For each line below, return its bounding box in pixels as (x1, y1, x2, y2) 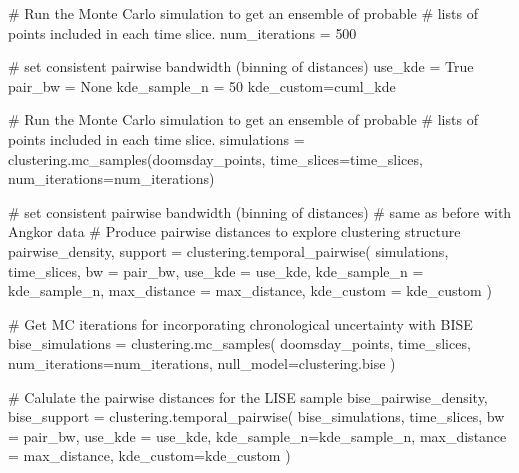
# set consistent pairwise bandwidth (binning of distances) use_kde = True (8, 56, 474, 77)
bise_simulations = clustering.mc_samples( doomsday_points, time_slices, (8, 333, 471, 354)
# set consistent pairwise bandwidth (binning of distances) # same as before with (8, 201, 512, 222)
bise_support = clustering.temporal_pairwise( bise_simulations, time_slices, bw (8, 406, 505, 427)
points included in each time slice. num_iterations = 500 (8, 22, 357, 43)
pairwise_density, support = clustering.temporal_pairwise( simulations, (8, 240, 449, 261)
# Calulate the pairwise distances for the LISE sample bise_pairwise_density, (8, 386, 488, 407)
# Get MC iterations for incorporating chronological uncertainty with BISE (8, 313, 473, 334)
